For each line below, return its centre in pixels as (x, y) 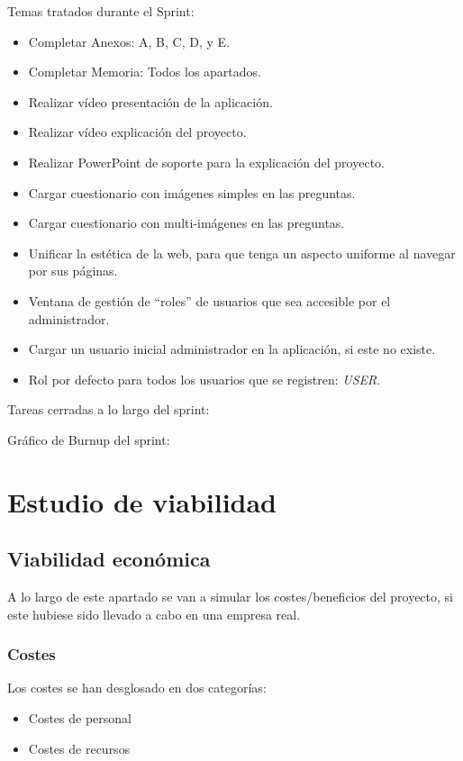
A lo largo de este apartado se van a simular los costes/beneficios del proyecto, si (230, 597)
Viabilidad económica (109, 559)
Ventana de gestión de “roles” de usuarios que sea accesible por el (209, 300)
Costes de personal (80, 718)
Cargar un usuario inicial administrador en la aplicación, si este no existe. (232, 349)
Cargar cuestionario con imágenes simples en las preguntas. (192, 192)
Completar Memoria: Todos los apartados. (145, 72)
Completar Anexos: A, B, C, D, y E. (129, 41)
